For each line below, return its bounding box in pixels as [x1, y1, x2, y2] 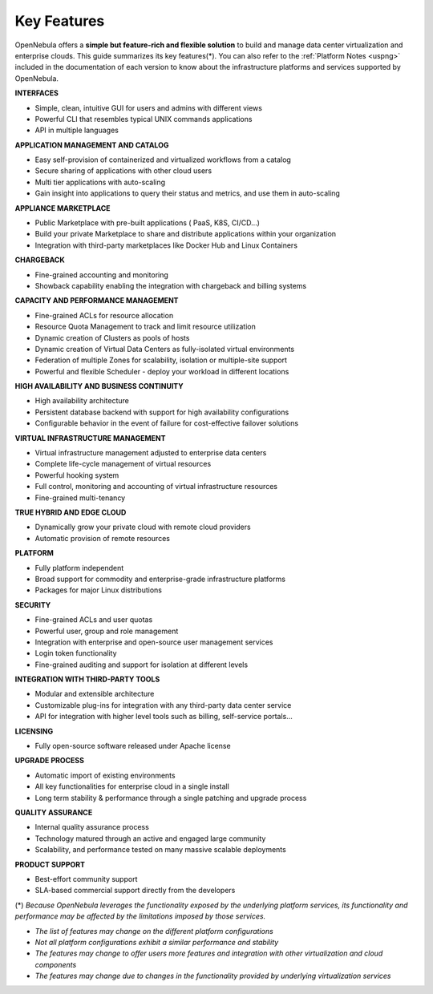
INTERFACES [14, 88, 59, 98]
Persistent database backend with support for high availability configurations [34, 407, 289, 417]
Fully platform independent [34, 563, 124, 572]
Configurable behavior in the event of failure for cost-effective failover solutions [34, 418, 299, 428]
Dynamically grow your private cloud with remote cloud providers [34, 522, 252, 532]
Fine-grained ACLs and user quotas [34, 615, 153, 624]
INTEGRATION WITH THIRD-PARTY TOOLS [14, 674, 160, 685]
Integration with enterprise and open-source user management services [34, 637, 273, 647]
